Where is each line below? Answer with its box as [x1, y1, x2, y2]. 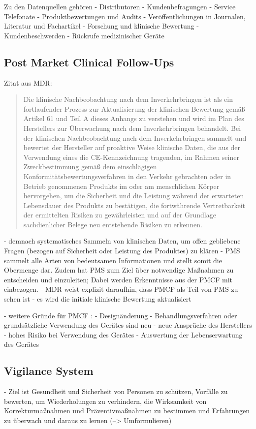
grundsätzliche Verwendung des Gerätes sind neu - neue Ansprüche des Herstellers [4, 320, 252, 330]
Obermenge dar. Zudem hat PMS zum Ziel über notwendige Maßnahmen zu [4, 265, 234, 275]
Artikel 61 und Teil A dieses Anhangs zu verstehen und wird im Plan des [23, 113, 244, 123]
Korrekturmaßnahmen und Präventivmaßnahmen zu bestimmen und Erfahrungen [4, 405, 250, 416]
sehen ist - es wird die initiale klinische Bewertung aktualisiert [4, 294, 192, 304]
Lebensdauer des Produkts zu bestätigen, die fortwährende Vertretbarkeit [23, 200, 245, 210]
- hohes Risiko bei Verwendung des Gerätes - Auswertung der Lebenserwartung [4, 329, 243, 339]
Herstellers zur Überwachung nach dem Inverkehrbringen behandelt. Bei [23, 123, 241, 133]
